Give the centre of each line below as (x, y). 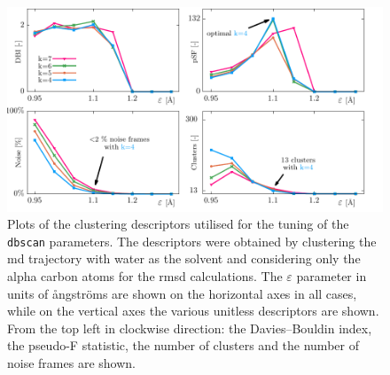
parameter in (331, 276)
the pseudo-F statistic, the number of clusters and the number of (183, 345)
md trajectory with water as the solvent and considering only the (184, 258)
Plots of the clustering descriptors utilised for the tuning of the (178, 224)
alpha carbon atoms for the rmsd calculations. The (145, 276)
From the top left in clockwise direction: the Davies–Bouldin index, (190, 328)
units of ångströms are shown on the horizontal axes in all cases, (182, 293)
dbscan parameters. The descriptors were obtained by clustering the (192, 241)
